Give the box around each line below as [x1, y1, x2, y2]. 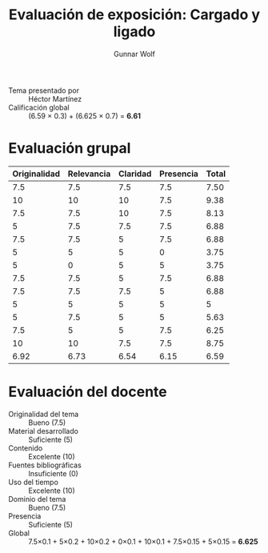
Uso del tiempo [8, 477, 58, 487]
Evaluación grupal [8, 139, 131, 158]
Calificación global [8, 102, 70, 112]
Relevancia [67, 168, 111, 179]
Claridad [118, 168, 152, 179]
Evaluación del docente [8, 383, 167, 401]
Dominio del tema [8, 494, 66, 503]
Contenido [8, 443, 43, 453]
